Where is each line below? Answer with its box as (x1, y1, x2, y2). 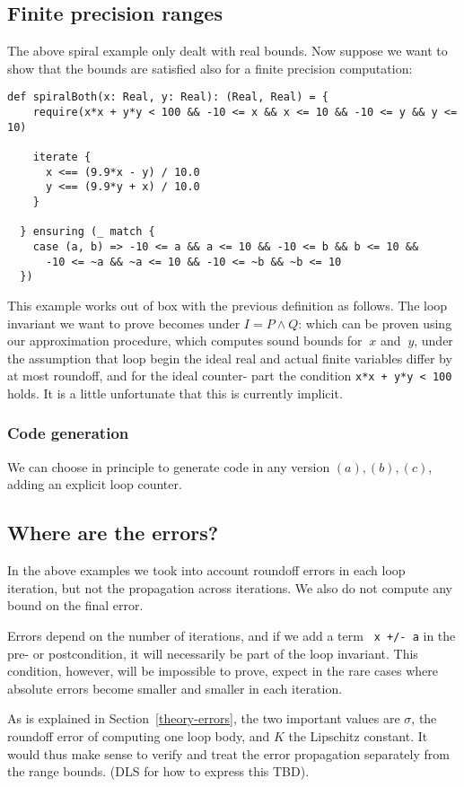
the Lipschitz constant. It (288, 726, 428, 745)
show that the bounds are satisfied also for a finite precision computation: (7, 58, 413, 77)
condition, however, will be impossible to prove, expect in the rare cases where (7, 661, 438, 680)
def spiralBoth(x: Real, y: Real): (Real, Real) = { (7, 91, 328, 104)
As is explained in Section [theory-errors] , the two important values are (7, 709, 400, 728)
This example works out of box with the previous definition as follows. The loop (7, 295, 448, 314)
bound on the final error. (7, 596, 144, 615)
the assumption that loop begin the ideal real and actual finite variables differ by (7, 348, 452, 367)
